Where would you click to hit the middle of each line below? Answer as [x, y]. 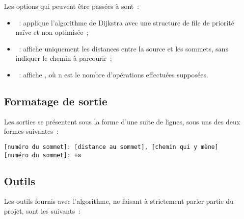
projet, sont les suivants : [42, 211]
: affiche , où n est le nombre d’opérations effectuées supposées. [113, 74]
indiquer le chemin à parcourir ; [64, 58]
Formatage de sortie [56, 101]
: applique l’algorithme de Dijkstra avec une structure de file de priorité [126, 22]
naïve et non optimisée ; [52, 32]
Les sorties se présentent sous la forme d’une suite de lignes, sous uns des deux [122, 121]
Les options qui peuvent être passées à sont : [72, 6]
